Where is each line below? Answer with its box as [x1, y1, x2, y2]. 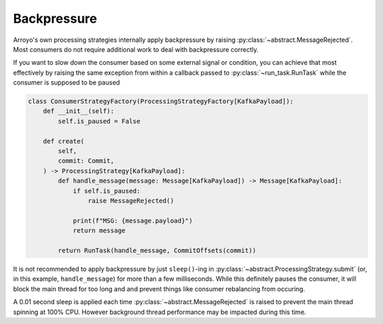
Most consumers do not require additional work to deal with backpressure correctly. [13, 45, 259, 53]
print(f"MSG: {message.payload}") [72, 217, 193, 225]
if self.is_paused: [72, 187, 141, 195]
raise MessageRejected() [87, 197, 174, 205]
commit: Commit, [57, 157, 115, 165]
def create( [43, 137, 85, 145]
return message [72, 227, 126, 234]
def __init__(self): [43, 107, 115, 115]
